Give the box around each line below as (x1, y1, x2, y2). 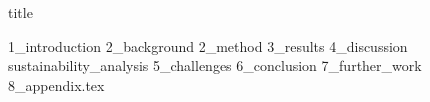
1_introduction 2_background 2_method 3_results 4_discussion (8, 35, 408, 56)
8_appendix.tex (8, 74, 105, 95)
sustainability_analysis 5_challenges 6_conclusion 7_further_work (8, 55, 422, 76)
